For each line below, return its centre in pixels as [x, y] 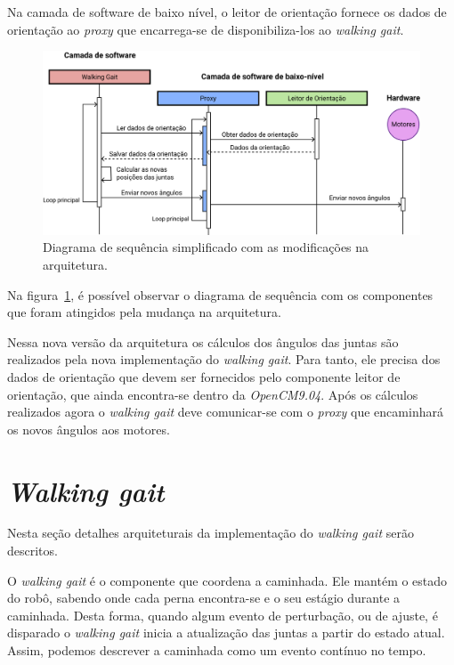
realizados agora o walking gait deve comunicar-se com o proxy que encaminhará [225, 412]
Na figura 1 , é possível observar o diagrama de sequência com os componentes [220, 294]
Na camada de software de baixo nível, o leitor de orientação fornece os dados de [227, 12]
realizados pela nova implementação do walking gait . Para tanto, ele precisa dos [224, 359]
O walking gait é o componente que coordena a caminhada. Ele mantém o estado [227, 580]
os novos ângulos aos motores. [89, 429]
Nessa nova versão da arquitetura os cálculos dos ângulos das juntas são [203, 341]
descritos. [32, 551]
